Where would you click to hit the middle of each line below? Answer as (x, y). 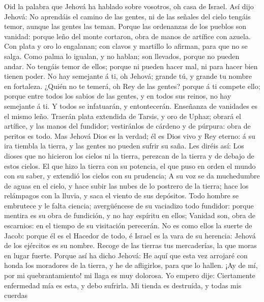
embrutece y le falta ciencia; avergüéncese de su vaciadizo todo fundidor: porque (129, 205)
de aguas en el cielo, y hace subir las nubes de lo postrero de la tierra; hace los (126, 185)
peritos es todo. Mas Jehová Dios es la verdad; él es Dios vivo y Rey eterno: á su (130, 135)
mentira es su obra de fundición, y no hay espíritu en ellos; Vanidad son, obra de (130, 215)
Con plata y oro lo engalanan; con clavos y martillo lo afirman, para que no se (126, 46)
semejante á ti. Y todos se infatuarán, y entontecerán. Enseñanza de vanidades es (131, 105)
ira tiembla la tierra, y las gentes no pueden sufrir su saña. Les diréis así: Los (124, 146)
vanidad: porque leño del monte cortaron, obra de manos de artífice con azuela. (127, 36)
